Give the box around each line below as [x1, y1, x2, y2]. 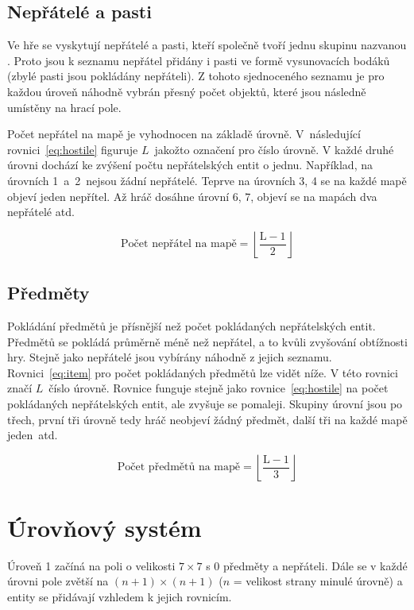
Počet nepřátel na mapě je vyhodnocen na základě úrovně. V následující [7, 125, 361, 142]
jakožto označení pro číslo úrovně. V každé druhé [154, 141, 394, 157]
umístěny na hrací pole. [7, 98, 122, 115]
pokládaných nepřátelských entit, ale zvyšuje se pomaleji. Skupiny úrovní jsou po [7, 395, 403, 411]
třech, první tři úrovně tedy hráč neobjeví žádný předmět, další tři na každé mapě [7, 411, 408, 427]
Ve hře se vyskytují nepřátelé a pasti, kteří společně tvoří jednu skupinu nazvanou [7, 37, 407, 53]
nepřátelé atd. [7, 203, 75, 220]
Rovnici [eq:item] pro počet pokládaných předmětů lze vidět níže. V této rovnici [7, 364, 398, 380]
